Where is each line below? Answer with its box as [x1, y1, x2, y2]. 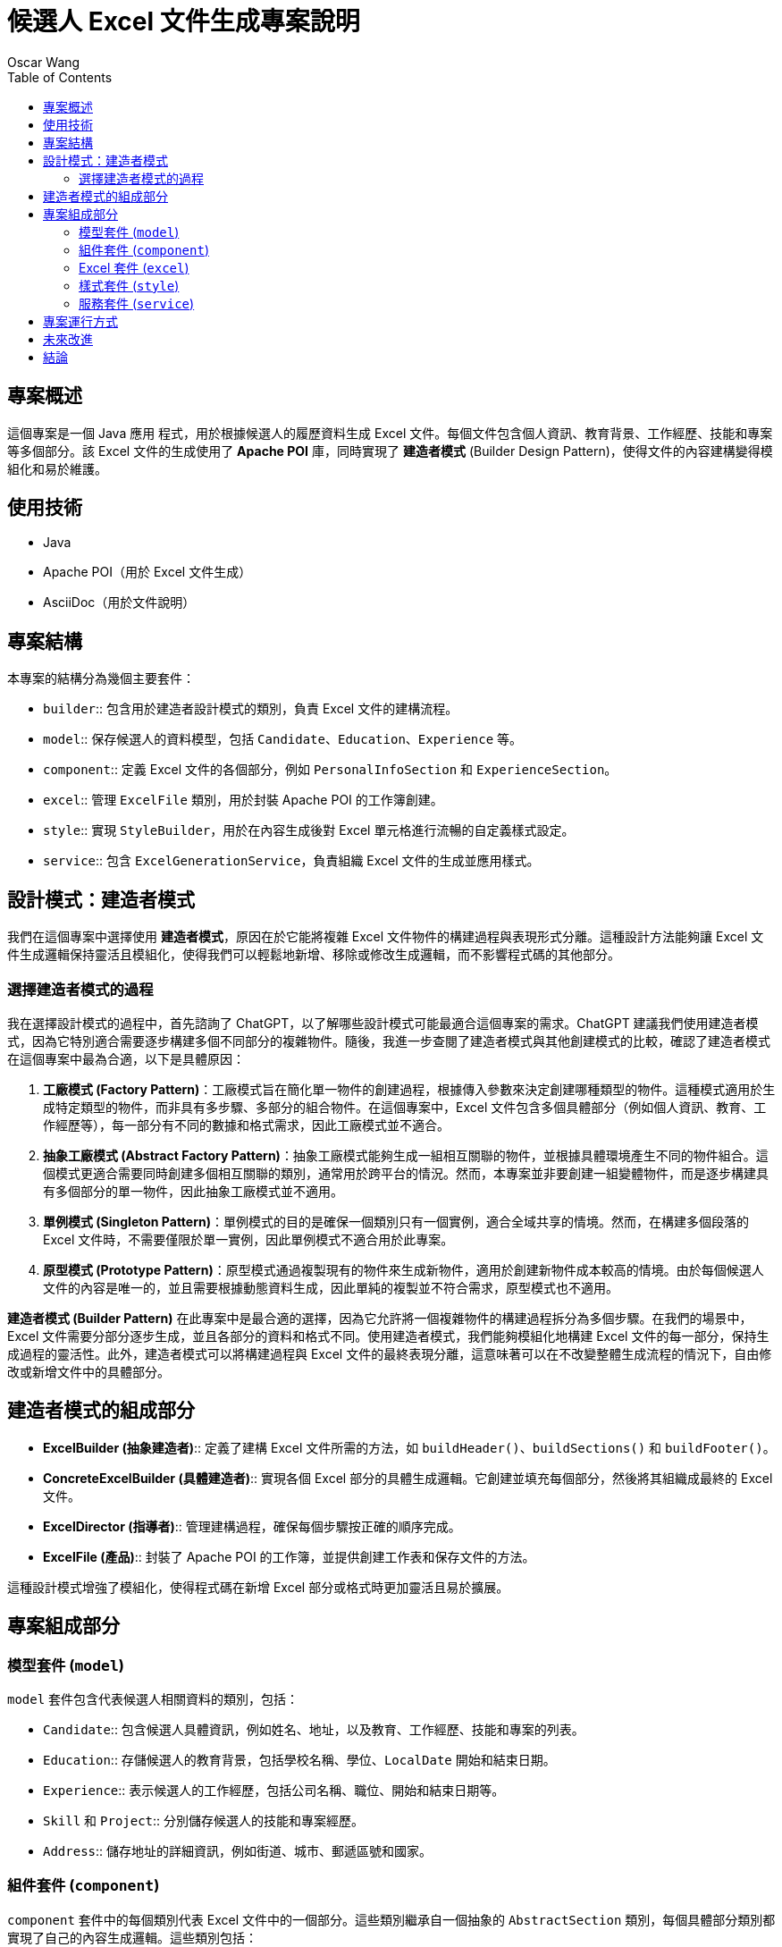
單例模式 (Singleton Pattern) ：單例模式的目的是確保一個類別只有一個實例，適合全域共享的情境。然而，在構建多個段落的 [43, 1213, 749, 1229]
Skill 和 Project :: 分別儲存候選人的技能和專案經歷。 [43, 1812, 365, 1828]
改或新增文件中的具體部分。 [7, 1363, 170, 1379]
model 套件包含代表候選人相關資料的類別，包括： [7, 1690, 299, 1707]
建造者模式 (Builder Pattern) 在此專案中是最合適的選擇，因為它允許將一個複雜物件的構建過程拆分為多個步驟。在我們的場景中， [7, 1310, 753, 1326]
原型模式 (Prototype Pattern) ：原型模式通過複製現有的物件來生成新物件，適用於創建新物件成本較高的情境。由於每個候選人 [43, 1261, 764, 1277]
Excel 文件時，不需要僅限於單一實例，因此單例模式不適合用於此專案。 [43, 1231, 454, 1247]
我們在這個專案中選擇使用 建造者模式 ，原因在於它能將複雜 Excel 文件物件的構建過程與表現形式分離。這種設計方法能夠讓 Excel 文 [7, 929, 764, 945]
